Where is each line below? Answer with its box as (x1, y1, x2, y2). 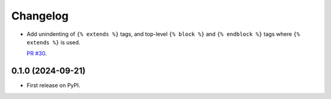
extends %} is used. (26, 38, 81, 46)
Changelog (11, 9, 69, 22)
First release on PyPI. (26, 82, 81, 89)
